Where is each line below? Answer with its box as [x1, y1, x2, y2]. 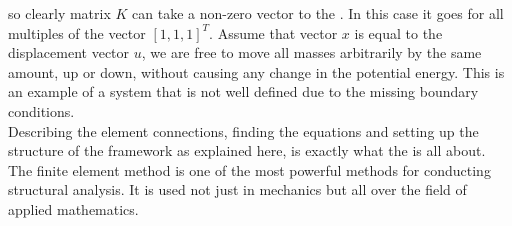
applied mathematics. [8, 198, 139, 219]
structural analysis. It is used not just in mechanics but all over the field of [8, 179, 467, 200]
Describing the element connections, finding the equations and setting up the [8, 120, 479, 141]
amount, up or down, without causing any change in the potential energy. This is [8, 61, 505, 82]
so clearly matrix [8, 3, 111, 23]
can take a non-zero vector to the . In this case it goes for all [132, 3, 504, 23]
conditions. [8, 100, 75, 121]
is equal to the [354, 22, 443, 43]
